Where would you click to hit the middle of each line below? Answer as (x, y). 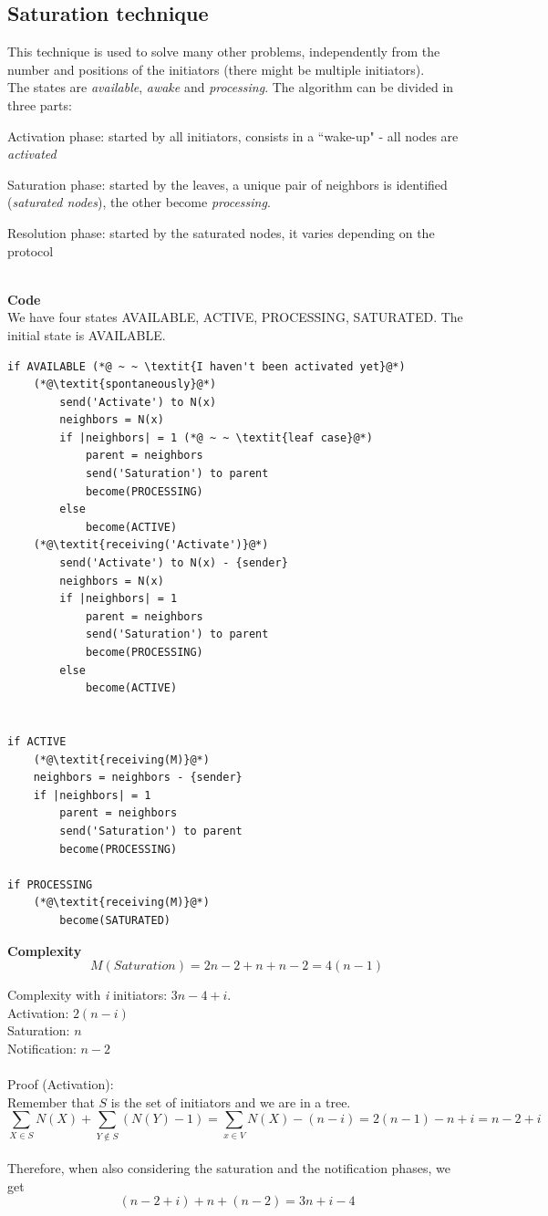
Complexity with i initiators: (88, 995)
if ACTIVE (37, 741)
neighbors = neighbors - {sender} (138, 778)
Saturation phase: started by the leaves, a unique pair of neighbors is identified (227, 184)
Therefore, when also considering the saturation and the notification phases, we (229, 1168)
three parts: (40, 104)
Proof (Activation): (61, 1084)
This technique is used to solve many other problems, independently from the (224, 52)
